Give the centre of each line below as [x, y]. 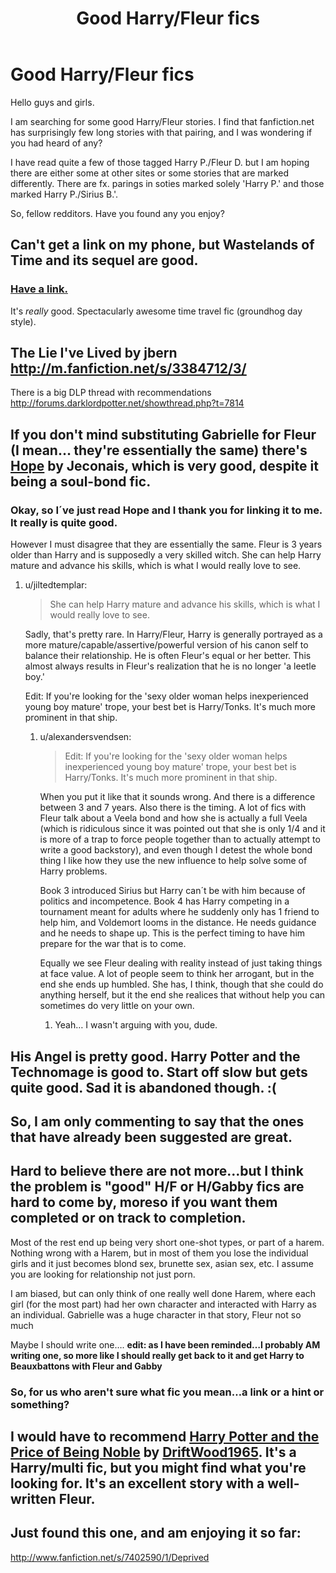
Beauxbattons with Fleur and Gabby [86, 1366]
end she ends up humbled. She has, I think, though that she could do [181, 984]
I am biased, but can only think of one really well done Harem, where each [163, 1293]
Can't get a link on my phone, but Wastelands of [162, 245]
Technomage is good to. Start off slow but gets [159, 1072]
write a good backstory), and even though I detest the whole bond [176, 850]
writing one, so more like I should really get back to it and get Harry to [157, 1355]
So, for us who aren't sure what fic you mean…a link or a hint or [167, 1392]
